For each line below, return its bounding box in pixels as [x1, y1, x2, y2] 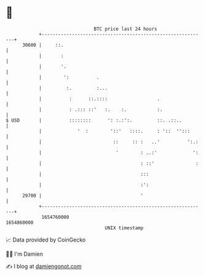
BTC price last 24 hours [93, 26, 157, 32]
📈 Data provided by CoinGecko [6, 236, 86, 243]
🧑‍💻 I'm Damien [6, 250, 44, 258]
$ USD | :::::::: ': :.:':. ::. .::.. [6, 117, 182, 124]
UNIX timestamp [104, 224, 144, 231]
